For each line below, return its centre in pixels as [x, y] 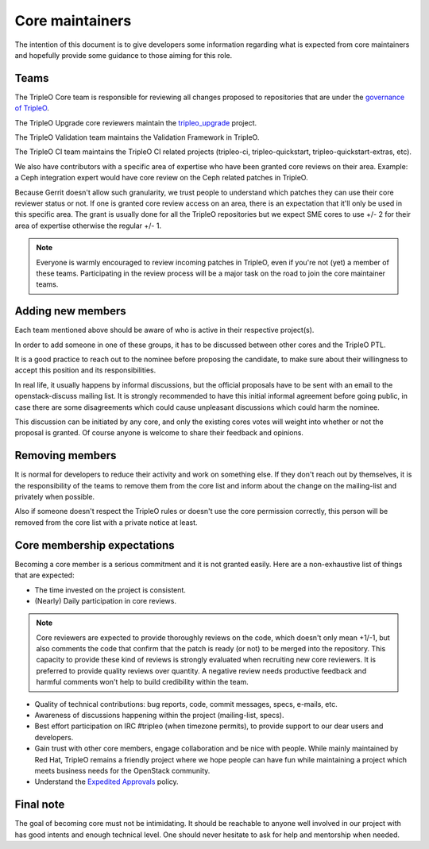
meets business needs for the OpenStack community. [122, 770]
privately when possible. [55, 497]
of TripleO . [32, 108]
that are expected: [44, 575]
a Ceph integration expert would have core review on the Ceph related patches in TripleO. [162, 178]
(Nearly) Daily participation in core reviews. [105, 600]
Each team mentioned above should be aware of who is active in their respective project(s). [164, 330]
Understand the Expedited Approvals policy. [106, 781]
